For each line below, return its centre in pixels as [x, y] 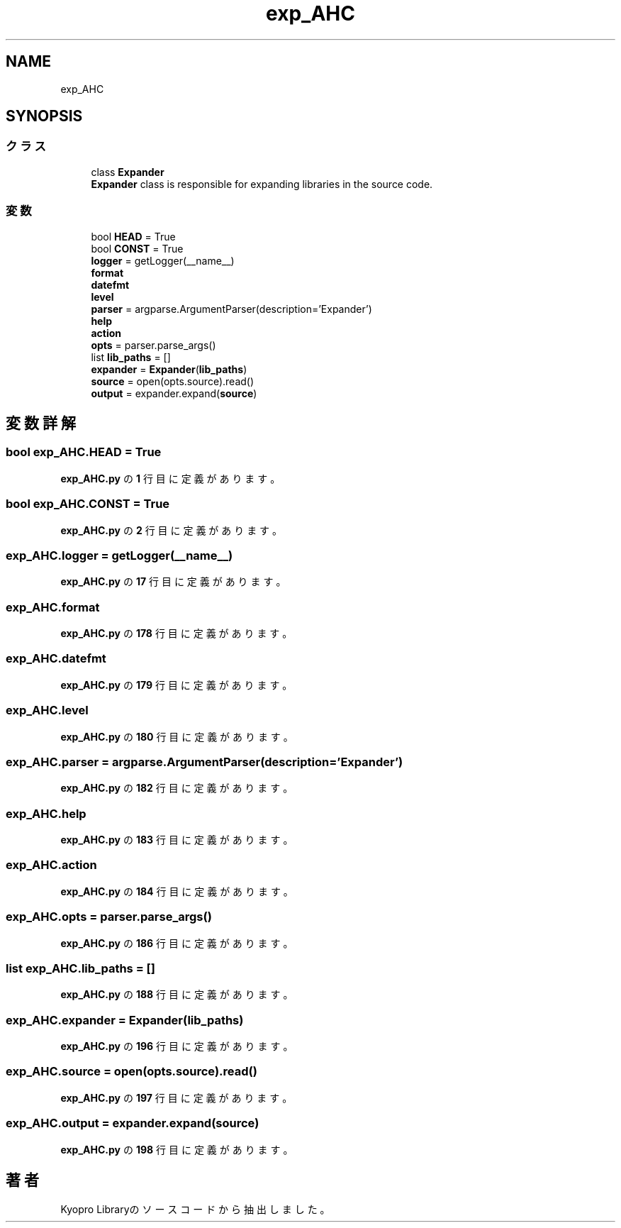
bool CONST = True [137, 248]
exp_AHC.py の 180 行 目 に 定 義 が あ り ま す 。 [177, 736]
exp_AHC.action [51, 865]
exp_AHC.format [53, 607]
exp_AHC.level [47, 710]
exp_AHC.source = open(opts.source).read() [132, 1072]
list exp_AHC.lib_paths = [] [80, 968]
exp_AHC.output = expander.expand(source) [133, 1123]
